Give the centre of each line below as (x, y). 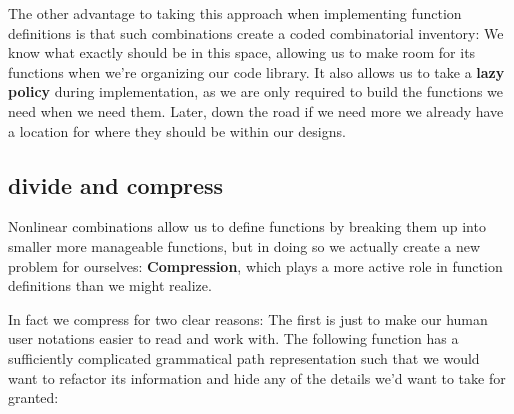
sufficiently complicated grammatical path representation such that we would (244, 357)
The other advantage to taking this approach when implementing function (235, 13)
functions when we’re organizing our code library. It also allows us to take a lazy (256, 71)
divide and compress (116, 184)
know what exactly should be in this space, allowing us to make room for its (242, 52)
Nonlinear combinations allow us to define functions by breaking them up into (247, 226)
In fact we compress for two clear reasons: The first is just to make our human (248, 318)
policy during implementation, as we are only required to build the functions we (256, 91)
